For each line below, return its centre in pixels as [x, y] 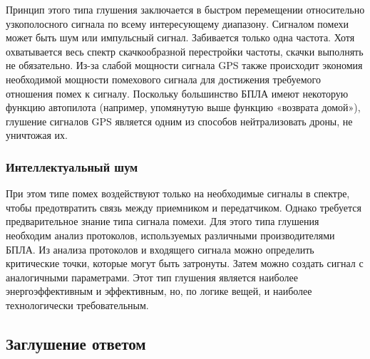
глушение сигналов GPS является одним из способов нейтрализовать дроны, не [179, 121]
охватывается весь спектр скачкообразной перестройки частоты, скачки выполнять [185, 51]
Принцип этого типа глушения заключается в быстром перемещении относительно [185, 9]
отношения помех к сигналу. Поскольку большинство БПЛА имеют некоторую [177, 93]
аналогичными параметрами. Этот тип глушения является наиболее [152, 277]
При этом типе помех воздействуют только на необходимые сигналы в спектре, [178, 193]
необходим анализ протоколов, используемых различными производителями [170, 235]
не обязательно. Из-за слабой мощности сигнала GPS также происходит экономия [184, 65]
